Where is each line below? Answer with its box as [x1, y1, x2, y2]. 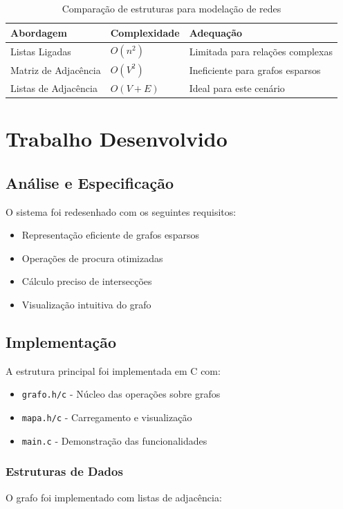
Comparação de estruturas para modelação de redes [62, 1, 281, 15]
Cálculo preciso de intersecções [21, 274, 152, 288]
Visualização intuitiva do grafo [21, 297, 151, 311]
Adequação [189, 25, 243, 39]
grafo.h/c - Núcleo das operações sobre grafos [21, 387, 221, 401]
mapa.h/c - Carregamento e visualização [21, 410, 192, 425]
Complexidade [110, 25, 180, 39]
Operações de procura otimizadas [21, 250, 163, 265]
